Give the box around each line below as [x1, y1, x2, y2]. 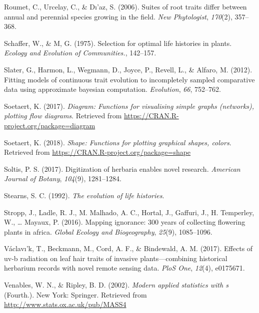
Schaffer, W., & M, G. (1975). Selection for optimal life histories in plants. [4, 37, 232, 48]
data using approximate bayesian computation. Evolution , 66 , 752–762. [4, 84, 221, 94]
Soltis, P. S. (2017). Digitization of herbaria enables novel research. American [4, 163, 240, 174]
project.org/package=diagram [4, 120, 95, 130]
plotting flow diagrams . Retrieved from [4, 110, 122, 121]
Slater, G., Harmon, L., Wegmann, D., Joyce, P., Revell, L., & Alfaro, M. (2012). [4, 64, 252, 74]
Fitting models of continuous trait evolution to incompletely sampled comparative [4, 74, 255, 84]
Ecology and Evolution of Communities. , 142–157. [4, 47, 156, 58]
